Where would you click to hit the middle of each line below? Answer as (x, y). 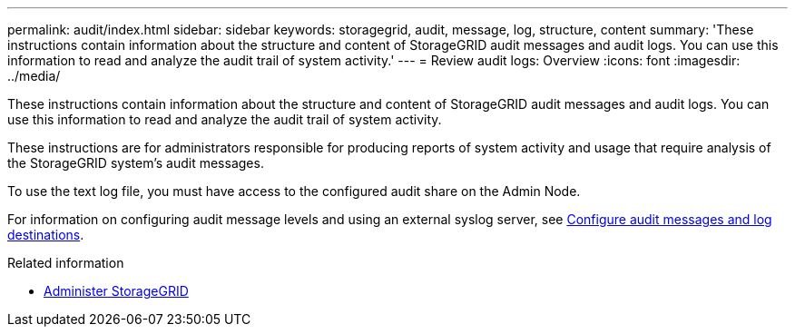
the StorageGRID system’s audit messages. (136, 163)
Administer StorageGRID (116, 291)
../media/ (34, 76)
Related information (66, 263)
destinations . (46, 235)
